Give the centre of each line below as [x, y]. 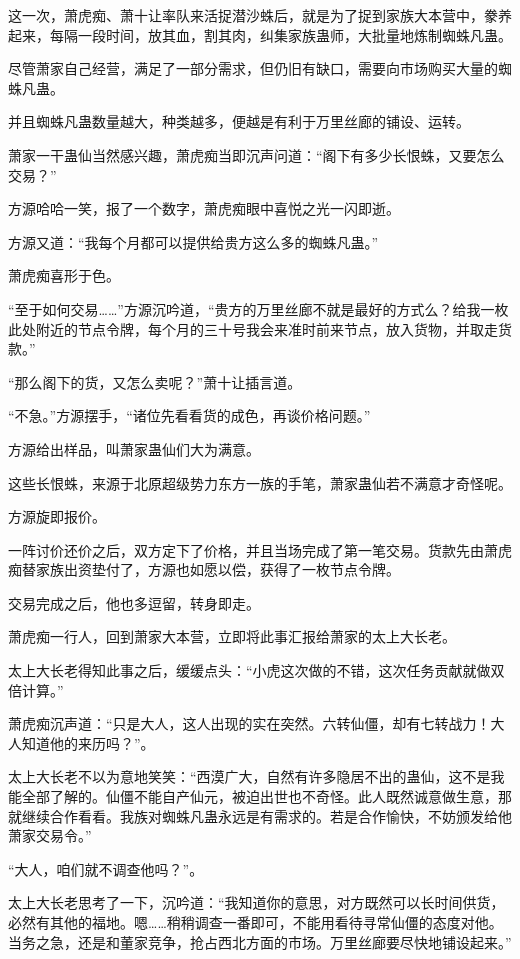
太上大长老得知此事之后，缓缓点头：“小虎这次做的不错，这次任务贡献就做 [249, 670]
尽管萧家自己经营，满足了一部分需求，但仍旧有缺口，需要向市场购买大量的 [253, 68]
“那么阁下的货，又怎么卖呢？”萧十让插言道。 [155, 381]
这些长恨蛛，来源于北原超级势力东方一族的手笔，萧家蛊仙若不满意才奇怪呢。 [260, 482]
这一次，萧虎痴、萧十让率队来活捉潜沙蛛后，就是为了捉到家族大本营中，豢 [253, 15]
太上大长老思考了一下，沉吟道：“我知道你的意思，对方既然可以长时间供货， [256, 902]
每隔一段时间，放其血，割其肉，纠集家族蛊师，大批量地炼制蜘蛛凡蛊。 [280, 34]
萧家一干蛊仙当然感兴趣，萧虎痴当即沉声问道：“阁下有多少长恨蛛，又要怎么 [256, 154]
